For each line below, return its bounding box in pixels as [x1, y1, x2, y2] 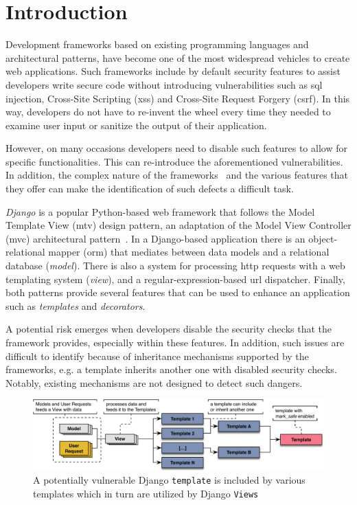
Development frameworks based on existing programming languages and [5, 37, 309, 52]
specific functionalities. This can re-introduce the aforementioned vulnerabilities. [5, 154, 343, 168]
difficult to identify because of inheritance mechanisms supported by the [5, 348, 309, 363]
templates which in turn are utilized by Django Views [33, 486, 259, 501]
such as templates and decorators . [5, 298, 146, 313]
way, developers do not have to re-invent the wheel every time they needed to [5, 104, 331, 119]
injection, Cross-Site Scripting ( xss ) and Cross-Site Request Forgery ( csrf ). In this [5, 91, 350, 105]
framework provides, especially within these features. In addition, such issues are [5, 335, 345, 349]
